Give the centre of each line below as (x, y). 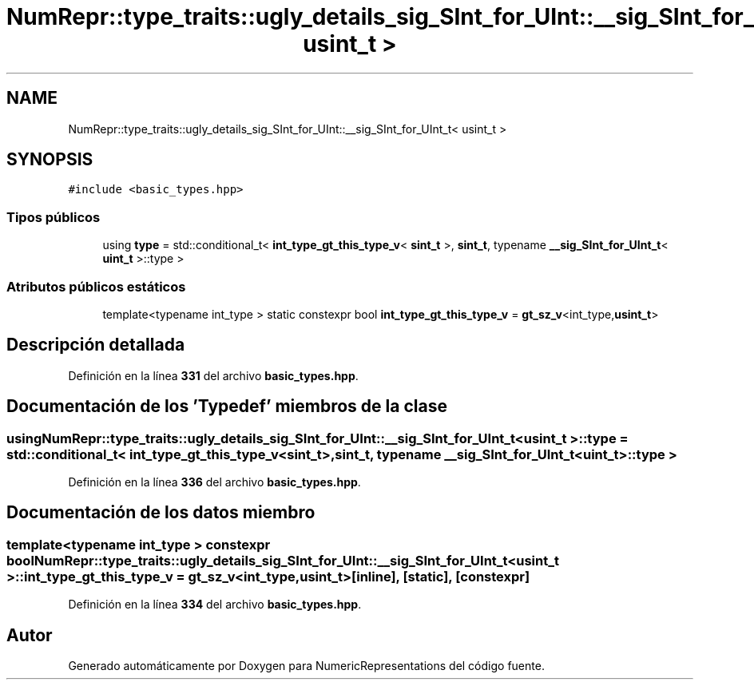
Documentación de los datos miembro (161, 513)
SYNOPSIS (50, 160)
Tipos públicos (54, 217)
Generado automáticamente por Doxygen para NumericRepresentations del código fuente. (306, 666)
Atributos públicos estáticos (96, 286)
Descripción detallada (96, 345)
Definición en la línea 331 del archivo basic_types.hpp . (213, 375)
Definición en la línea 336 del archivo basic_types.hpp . (214, 482)
